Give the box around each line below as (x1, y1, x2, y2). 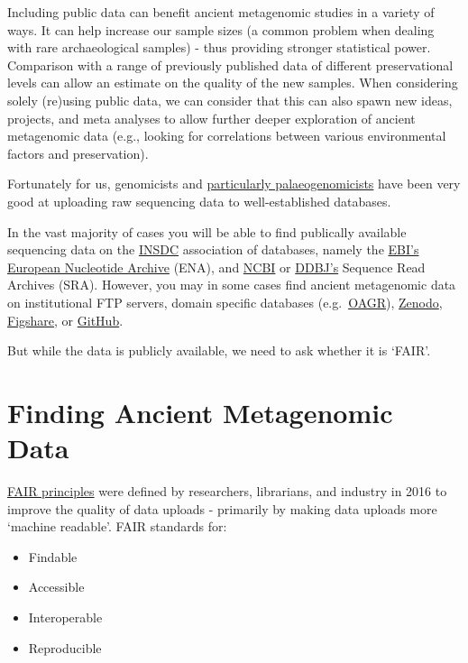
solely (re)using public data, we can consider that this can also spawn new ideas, (7, 90, 453, 109)
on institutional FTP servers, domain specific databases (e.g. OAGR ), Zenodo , (7, 292, 443, 311)
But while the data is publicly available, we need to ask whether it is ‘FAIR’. (7, 341, 431, 360)
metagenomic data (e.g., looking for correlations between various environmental (7, 126, 446, 145)
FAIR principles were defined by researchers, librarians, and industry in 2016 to (7, 482, 447, 500)
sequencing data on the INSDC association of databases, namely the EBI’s (7, 240, 419, 259)
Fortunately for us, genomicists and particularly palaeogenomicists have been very (7, 174, 461, 193)
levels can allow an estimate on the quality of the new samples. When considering (7, 73, 458, 92)
